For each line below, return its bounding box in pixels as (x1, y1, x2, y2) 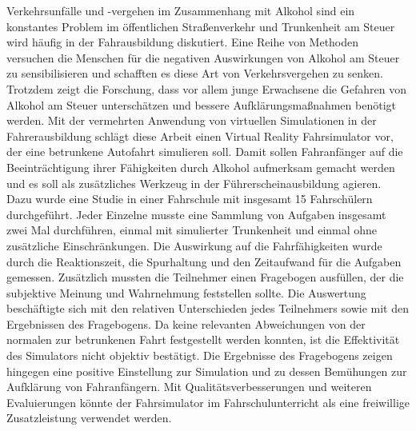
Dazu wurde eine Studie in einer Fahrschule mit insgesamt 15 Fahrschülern (6, 190, 373, 207)
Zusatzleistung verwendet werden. (6, 409, 172, 426)
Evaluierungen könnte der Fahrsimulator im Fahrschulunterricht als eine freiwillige (6, 393, 410, 410)
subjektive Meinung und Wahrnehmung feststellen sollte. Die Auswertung (6, 284, 366, 301)
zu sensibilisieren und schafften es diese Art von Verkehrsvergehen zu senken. (6, 65, 383, 82)
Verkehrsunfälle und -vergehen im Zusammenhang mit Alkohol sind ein (6, 2, 355, 18)
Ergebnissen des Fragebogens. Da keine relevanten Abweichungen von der (6, 315, 366, 332)
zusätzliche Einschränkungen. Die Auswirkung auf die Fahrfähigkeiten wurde (6, 237, 382, 253)
